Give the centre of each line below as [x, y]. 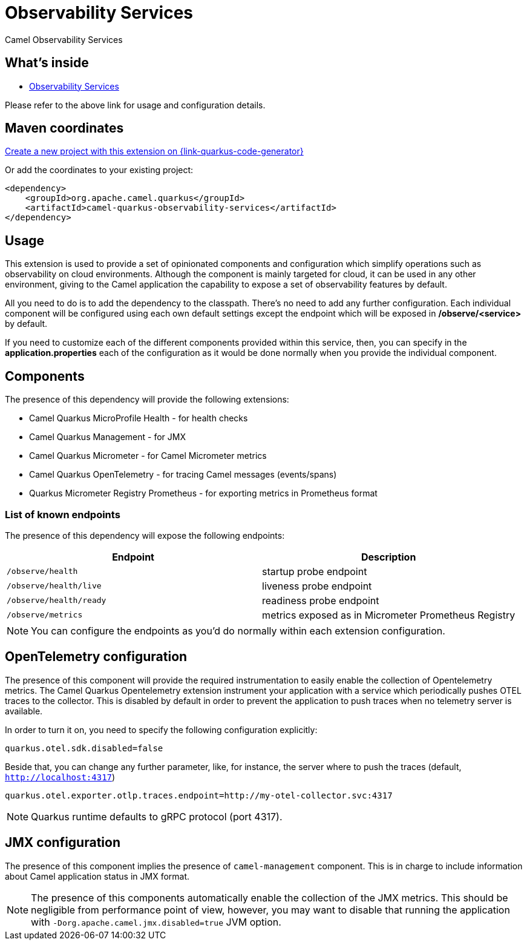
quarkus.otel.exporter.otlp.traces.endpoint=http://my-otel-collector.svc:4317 [199, 795]
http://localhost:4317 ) [60, 777]
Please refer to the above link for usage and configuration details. [135, 105]
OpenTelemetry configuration [96, 657]
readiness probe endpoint [321, 600]
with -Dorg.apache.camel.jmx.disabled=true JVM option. [156, 922]
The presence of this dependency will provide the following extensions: [147, 400]
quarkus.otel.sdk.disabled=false [84, 748]
